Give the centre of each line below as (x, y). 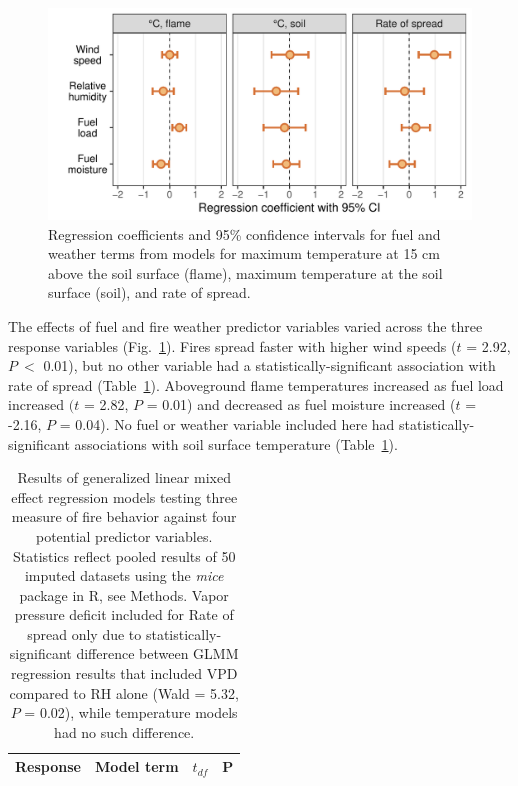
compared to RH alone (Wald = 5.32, (124, 692)
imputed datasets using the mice (124, 575)
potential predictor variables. (124, 535)
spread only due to (84, 633)
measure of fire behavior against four (124, 516)
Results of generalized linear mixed (124, 477)
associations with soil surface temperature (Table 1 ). (236, 443)
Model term (136, 766)
